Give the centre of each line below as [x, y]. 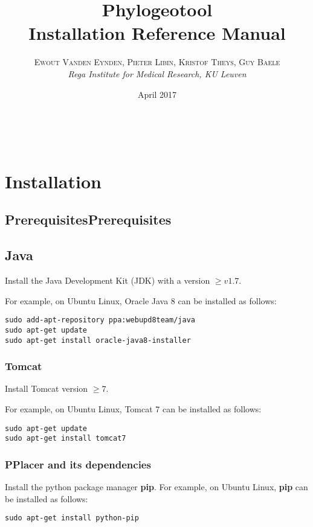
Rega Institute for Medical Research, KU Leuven [157, 73]
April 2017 [157, 94]
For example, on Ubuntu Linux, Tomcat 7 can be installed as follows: [133, 409]
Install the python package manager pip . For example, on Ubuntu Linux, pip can [156, 487]
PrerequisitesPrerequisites [88, 219]
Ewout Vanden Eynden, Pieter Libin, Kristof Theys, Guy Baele [157, 62]
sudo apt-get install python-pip [72, 518]
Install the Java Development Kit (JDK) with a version [108, 280]
